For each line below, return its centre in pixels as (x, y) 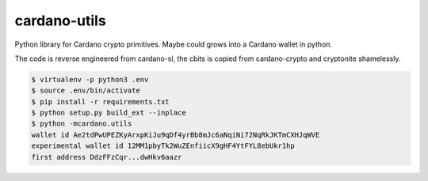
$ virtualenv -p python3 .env (90, 79)
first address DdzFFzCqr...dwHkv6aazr (107, 157)
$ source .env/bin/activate (86, 90)
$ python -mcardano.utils (82, 124)
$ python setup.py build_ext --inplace (109, 113)
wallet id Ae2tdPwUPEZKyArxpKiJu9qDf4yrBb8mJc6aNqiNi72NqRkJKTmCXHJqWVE (176, 135)
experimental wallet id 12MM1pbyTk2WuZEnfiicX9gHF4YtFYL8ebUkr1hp (163, 146)
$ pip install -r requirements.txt (100, 102)
